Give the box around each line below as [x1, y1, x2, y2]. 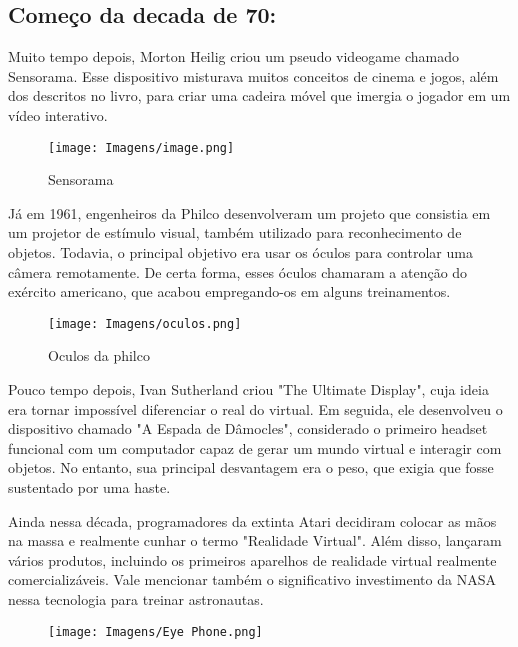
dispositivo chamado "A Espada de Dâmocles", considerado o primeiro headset [8, 418, 488, 439]
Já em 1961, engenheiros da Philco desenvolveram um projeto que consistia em [8, 202, 491, 223]
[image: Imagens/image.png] [48, 140, 235, 155]
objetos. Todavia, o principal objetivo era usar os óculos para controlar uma [8, 242, 473, 263]
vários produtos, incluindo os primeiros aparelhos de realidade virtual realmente [8, 549, 497, 570]
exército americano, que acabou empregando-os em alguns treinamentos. [8, 281, 451, 302]
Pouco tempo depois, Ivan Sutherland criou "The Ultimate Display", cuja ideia [8, 379, 489, 400]
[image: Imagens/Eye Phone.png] [48, 624, 263, 639]
